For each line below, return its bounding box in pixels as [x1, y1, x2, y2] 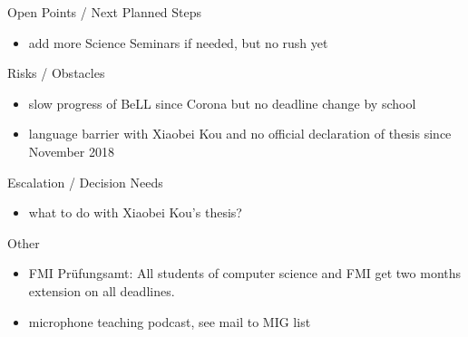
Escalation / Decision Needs [7, 172, 163, 191]
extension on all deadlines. [28, 281, 175, 300]
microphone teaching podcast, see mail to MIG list [28, 312, 311, 331]
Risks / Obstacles [7, 63, 105, 82]
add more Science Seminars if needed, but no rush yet [28, 33, 328, 52]
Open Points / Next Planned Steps [7, 3, 202, 21]
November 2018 [28, 141, 114, 160]
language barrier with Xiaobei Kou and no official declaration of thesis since [28, 124, 452, 143]
